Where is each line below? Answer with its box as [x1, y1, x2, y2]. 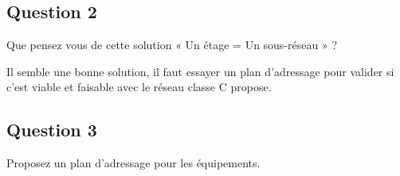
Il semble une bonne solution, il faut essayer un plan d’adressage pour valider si [6, 63, 394, 79]
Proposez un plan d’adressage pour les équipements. [6, 155, 261, 171]
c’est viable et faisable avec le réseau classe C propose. [6, 78, 272, 95]
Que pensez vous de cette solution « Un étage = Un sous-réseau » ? [6, 36, 337, 53]
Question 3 [6, 117, 97, 142]
